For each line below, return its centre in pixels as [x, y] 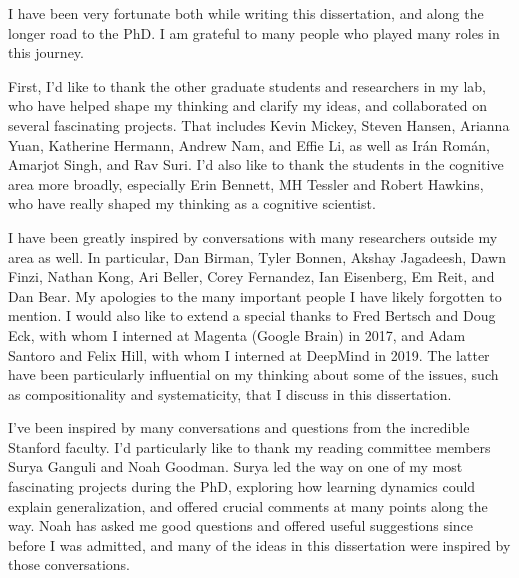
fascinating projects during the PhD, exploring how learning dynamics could [242, 486]
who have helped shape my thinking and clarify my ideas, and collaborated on [247, 105]
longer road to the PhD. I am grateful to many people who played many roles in [254, 32]
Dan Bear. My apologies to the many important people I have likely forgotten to [255, 295]
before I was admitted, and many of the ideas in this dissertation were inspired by [259, 544]
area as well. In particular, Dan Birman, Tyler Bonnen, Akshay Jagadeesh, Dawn [257, 256]
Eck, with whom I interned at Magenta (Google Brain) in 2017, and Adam [237, 334]
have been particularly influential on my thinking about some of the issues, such [253, 374]
